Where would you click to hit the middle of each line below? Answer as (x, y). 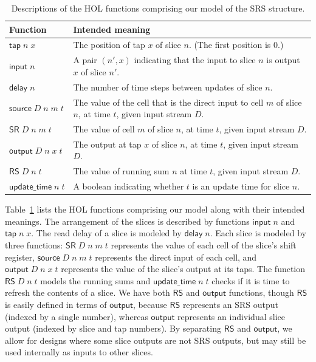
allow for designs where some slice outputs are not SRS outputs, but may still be (156, 340)
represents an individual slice (231, 316)
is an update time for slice (241, 186)
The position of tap (109, 45)
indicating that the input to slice (195, 60)
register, (20, 257)
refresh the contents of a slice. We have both (88, 292)
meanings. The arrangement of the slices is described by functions (127, 221)
